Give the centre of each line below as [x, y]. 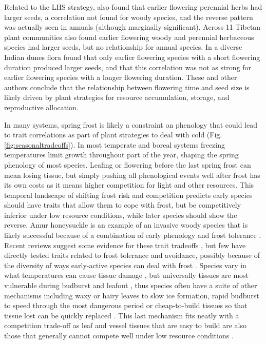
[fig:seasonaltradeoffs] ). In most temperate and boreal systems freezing [115, 144]
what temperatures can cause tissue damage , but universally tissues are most [127, 275]
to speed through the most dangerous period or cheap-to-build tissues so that [126, 305]
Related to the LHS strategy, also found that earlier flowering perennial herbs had [133, 7]
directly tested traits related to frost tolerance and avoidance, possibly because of [132, 255]
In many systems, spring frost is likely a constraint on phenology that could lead [131, 124]
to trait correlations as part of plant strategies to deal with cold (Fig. [113, 135]
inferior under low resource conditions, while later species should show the [121, 215]
